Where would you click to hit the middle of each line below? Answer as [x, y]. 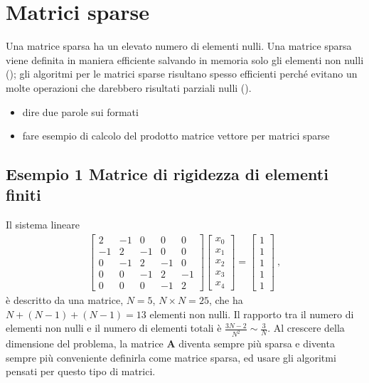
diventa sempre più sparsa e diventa [257, 343]
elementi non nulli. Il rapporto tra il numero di [252, 314]
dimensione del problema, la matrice [85, 343]
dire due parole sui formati [80, 111]
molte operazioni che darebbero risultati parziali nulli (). [129, 87]
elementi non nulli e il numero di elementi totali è [114, 328]
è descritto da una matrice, [65, 300]
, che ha [226, 300]
